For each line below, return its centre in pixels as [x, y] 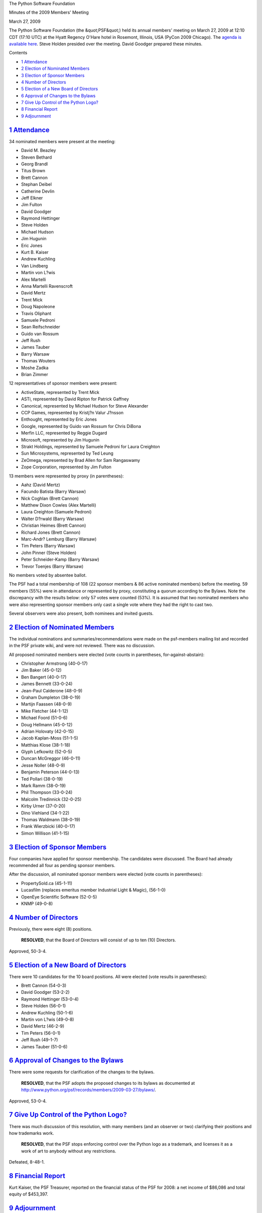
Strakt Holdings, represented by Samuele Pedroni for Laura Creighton [90, 446]
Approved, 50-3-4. [28, 951]
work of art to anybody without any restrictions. [69, 1151]
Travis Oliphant [36, 313]
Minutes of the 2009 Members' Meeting [49, 13]
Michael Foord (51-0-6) [44, 718]
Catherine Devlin [38, 191]
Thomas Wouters [38, 361]
